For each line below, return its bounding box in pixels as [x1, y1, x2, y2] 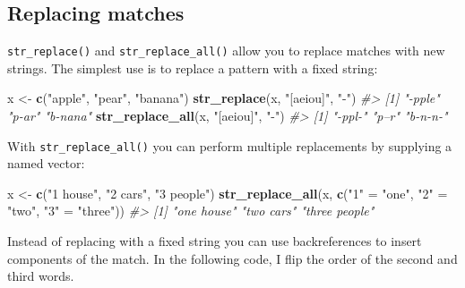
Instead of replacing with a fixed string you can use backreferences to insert [7, 232, 422, 250]
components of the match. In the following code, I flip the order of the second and [7, 249, 458, 267]
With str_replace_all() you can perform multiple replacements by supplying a [7, 136, 452, 155]
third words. [7, 267, 74, 285]
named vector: [7, 154, 85, 173]
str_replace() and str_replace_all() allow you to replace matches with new [7, 41, 445, 60]
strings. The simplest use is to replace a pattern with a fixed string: [7, 58, 378, 77]
